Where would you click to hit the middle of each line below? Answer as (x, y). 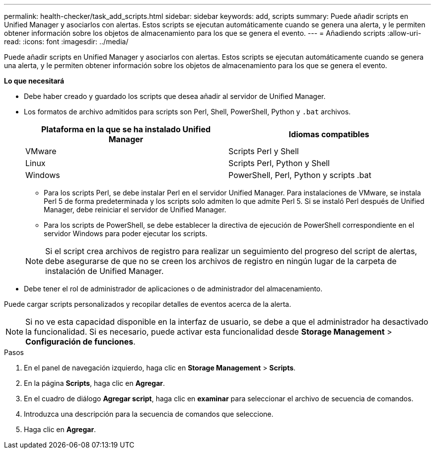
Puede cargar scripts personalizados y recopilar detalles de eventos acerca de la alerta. (148, 304)
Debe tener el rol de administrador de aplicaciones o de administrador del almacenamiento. (173, 289)
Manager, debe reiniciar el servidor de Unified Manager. (135, 210)
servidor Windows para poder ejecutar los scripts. (126, 233)
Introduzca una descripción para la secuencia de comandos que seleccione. (149, 414)
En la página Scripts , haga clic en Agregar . (95, 383)
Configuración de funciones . (80, 342)
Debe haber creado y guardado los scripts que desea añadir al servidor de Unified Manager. (175, 96)
